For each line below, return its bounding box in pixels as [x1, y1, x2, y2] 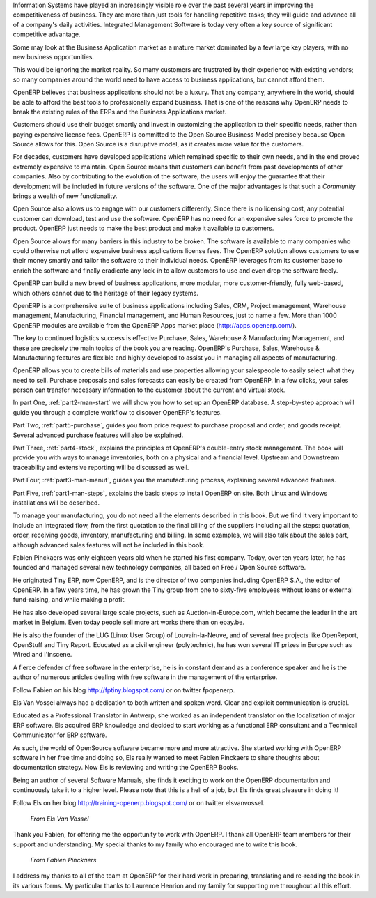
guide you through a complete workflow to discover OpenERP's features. [13, 408, 222, 416]
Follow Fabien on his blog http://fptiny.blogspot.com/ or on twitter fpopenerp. [13, 685, 235, 694]
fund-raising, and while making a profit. [13, 595, 127, 604]
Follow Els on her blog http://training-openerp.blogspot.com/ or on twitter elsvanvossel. [13, 798, 265, 807]
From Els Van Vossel [30, 814, 89, 823]
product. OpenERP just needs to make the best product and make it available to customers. [13, 224, 274, 233]
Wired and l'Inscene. [13, 650, 72, 659]
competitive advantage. [13, 30, 81, 38]
